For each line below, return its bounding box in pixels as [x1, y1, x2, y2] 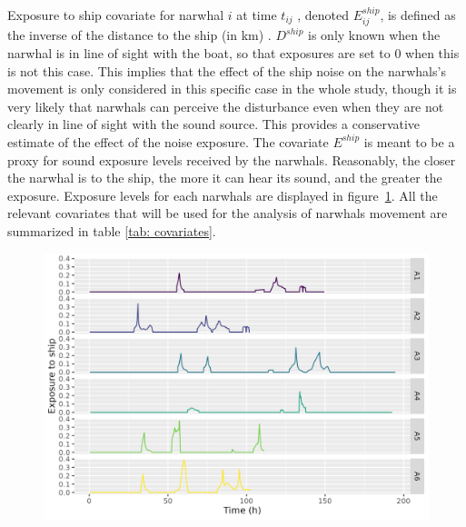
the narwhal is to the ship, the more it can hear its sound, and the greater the [7, 168, 442, 187]
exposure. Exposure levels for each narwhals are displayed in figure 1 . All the [7, 185, 438, 204]
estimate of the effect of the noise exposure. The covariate [7, 132, 329, 151]
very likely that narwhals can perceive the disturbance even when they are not [7, 96, 444, 115]
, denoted [297, 5, 350, 24]
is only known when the [308, 25, 441, 45]
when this [405, 44, 460, 63]
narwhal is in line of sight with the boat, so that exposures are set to [7, 44, 391, 63]
